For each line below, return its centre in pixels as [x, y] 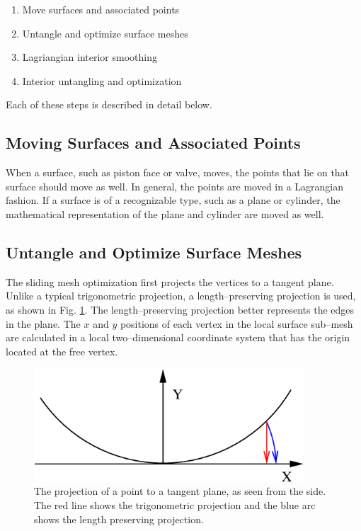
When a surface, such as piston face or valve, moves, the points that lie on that [178, 172]
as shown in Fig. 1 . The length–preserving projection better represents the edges [180, 309]
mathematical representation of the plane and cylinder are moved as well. [165, 213]
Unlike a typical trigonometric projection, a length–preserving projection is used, [181, 296]
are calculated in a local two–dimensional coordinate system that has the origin [178, 337]
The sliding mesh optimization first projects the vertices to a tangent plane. [170, 281]
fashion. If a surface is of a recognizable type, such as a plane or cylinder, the [173, 200]
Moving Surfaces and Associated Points [153, 143]
